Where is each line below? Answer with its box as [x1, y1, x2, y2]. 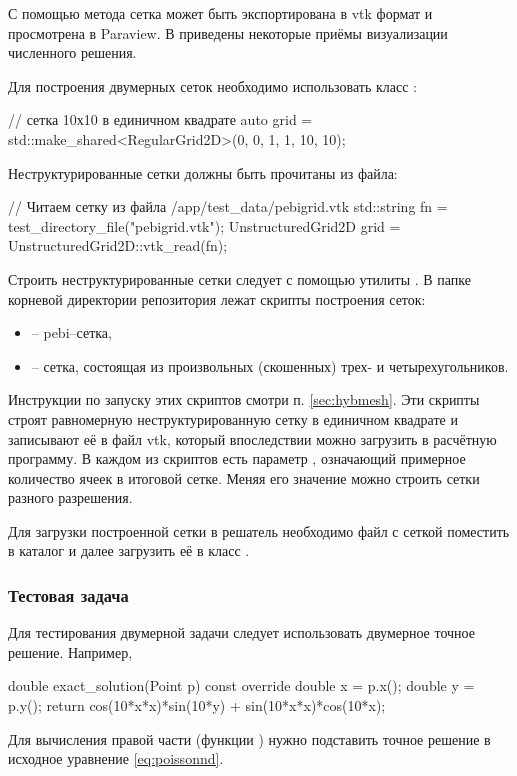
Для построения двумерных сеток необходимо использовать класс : [8, 75, 417, 96]
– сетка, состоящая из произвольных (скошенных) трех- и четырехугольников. [31, 355, 509, 376]
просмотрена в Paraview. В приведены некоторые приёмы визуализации [8, 22, 448, 43]
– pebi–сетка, [31, 322, 112, 343]
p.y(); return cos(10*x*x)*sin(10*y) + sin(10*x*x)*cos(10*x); [8, 695, 386, 716]
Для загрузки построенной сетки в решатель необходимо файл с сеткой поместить [8, 520, 510, 541]
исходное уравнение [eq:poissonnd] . [8, 748, 224, 769]
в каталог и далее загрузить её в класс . [8, 540, 250, 561]
